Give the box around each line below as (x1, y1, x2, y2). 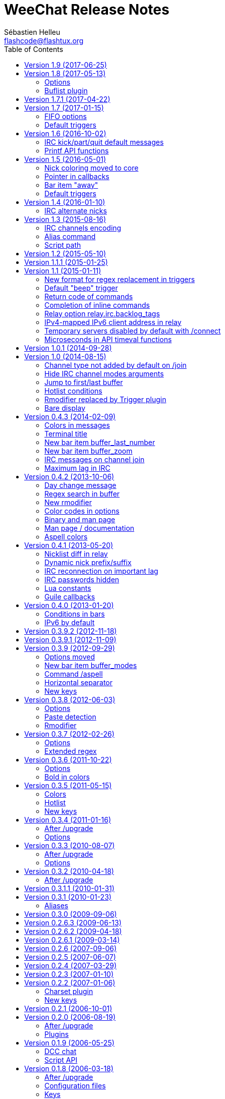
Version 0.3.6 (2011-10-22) (24, 755, 112, 764)
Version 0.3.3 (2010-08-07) (24, 841, 115, 850)
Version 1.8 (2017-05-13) (24, 69, 106, 78)
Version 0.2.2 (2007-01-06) (24, 978, 116, 987)
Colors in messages (44, 420, 110, 429)
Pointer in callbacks (44, 172, 109, 181)
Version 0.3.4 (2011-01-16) (24, 815, 111, 824)
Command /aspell (44, 669, 103, 678)
